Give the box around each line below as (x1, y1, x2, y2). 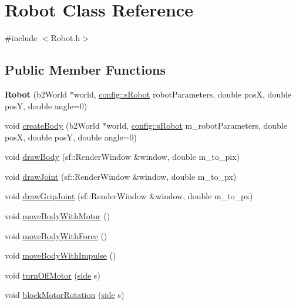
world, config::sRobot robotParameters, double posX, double (73, 88, 292, 100)
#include (5, 32, 38, 44)
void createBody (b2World (5, 119, 100, 132)
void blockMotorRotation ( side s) (5, 289, 125, 301)
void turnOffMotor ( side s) (5, 269, 100, 281)
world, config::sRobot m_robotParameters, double (106, 119, 287, 132)
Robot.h (51, 32, 80, 44)
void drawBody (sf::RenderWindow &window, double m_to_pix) (5, 150, 240, 163)
